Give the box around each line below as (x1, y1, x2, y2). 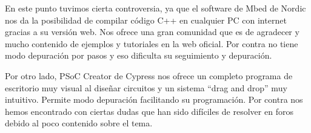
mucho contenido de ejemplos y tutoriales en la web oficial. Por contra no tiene (5, 37, 298, 50)
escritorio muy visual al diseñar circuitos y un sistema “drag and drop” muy (5, 81, 287, 94)
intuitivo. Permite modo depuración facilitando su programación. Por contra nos (5, 93, 303, 106)
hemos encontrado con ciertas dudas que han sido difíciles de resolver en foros (5, 105, 293, 117)
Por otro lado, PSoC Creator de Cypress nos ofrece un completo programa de (5, 69, 293, 82)
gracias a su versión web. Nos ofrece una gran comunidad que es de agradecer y (5, 25, 299, 38)
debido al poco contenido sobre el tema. (5, 117, 153, 129)
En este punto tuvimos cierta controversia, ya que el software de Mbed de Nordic (5, 2, 306, 14)
